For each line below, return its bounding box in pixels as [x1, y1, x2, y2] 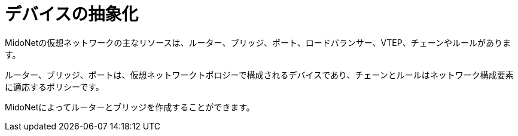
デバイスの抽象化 [5, 4, 139, 24]
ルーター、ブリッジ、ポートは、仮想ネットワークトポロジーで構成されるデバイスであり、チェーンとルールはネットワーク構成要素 [5, 69, 514, 80]
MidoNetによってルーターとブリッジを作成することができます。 [5, 101, 255, 112]
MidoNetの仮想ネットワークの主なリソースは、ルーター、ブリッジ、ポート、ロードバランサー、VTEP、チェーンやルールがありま [5, 37, 511, 48]
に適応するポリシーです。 [5, 81, 104, 92]
